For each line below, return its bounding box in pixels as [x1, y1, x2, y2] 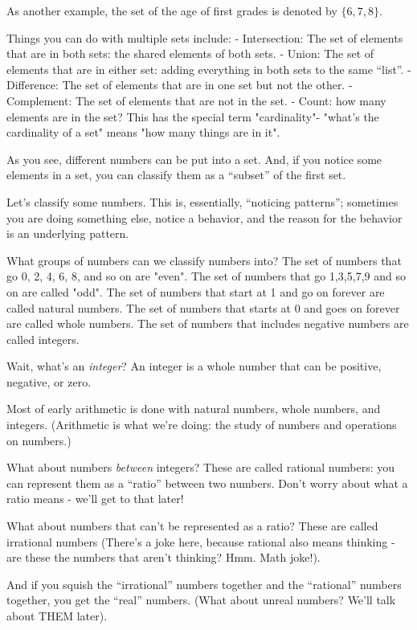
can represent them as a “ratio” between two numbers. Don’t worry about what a [6, 474, 408, 491]
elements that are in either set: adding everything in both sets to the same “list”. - [6, 60, 411, 77]
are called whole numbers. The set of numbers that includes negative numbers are [6, 315, 409, 332]
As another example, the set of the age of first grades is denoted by [6, 2, 337, 18]
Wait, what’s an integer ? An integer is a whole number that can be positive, [6, 358, 382, 374]
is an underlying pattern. [6, 225, 129, 242]
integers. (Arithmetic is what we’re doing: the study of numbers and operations [6, 416, 397, 433]
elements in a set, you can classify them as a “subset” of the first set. [6, 166, 346, 183]
